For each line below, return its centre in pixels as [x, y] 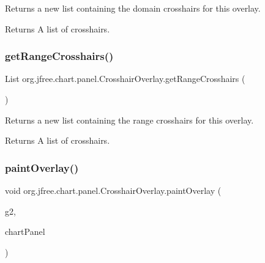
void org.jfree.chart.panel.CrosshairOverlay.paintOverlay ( [113, 190]
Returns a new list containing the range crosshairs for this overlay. [129, 120]
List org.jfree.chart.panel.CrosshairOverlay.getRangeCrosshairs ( [125, 79]
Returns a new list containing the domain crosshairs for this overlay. [133, 8]
